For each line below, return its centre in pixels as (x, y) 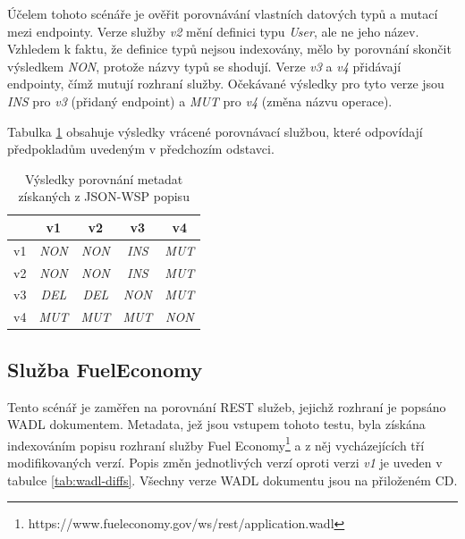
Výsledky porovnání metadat (104, 178)
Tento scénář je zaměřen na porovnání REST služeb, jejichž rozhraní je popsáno (227, 406)
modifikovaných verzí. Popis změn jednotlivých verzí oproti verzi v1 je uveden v (225, 463)
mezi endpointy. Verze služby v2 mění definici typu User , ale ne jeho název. (213, 31)
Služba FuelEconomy (105, 369)
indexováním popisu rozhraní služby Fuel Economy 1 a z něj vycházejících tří (216, 443)
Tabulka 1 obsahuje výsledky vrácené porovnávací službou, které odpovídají (215, 131)
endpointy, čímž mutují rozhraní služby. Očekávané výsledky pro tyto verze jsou (226, 84)
